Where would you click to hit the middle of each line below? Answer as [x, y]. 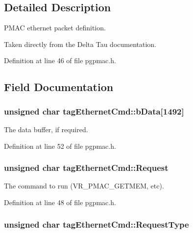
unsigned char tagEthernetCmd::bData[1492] [94, 111]
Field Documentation [59, 87]
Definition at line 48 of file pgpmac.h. [60, 202]
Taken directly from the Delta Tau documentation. [80, 44]
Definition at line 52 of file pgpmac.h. [60, 146]
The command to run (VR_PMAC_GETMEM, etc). [84, 186]
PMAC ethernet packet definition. [55, 28]
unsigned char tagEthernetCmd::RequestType [96, 224]
